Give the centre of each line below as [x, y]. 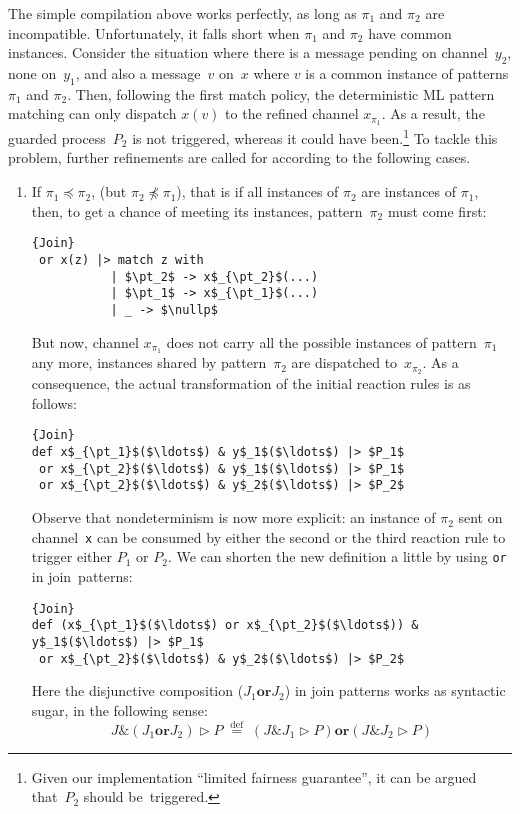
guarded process [57, 137]
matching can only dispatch [92, 113]
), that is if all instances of [257, 191]
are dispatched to [344, 362]
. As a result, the [433, 113]
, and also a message [138, 72]
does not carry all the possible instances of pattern [321, 341]
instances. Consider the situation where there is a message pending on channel [248, 52]
